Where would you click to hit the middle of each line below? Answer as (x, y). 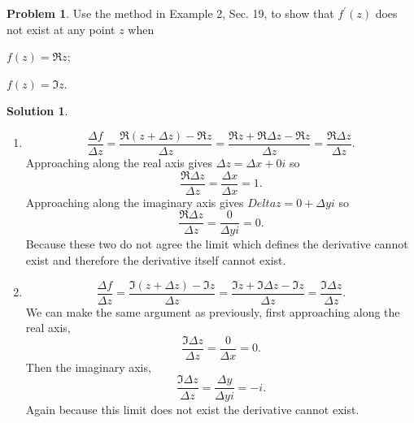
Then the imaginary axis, (88, 367)
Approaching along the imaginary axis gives (135, 202)
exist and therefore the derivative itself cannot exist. (156, 259)
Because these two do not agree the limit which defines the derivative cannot (217, 244)
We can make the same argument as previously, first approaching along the (213, 311)
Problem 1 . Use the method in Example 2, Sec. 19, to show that (170, 13)
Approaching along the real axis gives (119, 163)
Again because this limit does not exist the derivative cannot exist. (192, 409)
